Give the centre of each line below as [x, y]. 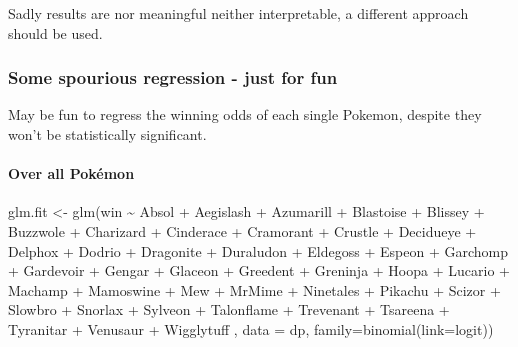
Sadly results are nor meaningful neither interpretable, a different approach [238, 13]
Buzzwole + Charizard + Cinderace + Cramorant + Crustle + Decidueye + [242, 230]
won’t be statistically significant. [107, 134]
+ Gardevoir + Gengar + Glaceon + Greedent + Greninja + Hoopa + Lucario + [259, 270]
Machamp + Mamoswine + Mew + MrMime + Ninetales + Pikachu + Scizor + [254, 289]
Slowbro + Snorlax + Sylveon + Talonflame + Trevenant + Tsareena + [229, 309]
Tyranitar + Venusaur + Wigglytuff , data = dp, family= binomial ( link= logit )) [251, 328]
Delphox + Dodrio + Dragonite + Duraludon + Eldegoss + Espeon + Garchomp [258, 250]
